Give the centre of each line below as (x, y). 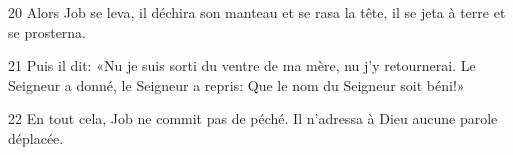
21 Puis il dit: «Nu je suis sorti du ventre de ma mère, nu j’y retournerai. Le (242, 65)
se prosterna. (47, 31)
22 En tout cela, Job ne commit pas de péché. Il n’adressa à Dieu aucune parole (253, 118)
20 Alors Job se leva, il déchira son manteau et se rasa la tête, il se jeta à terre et (257, 12)
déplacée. (36, 137)
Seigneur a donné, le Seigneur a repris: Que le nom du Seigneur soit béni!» (236, 84)
